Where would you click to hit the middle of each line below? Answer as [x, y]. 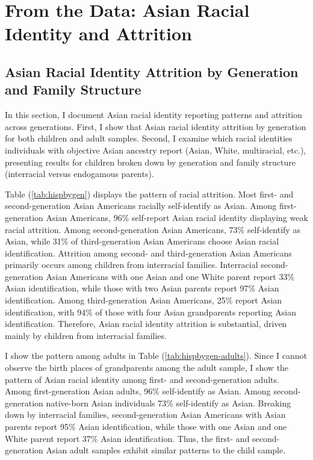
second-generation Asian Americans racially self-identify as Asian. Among [141, 206]
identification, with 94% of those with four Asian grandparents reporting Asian [150, 312]
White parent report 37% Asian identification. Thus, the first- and [127, 438]
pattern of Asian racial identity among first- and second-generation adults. [142, 379]
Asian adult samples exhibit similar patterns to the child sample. [166, 450]
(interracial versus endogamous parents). [79, 174]
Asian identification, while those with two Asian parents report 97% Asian [142, 288]
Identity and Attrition [98, 33]
